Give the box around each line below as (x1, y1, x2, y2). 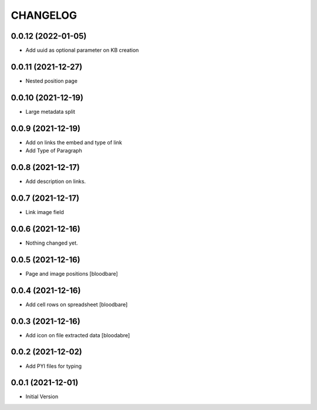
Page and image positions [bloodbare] (25, 270, 119, 277)
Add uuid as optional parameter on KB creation (25, 47, 139, 54)
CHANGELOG (11, 9, 77, 22)
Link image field (25, 208, 65, 215)
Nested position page (25, 77, 77, 84)
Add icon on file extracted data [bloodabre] (25, 331, 130, 338)
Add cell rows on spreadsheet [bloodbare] (25, 301, 128, 308)
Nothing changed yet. (25, 239, 79, 246)
